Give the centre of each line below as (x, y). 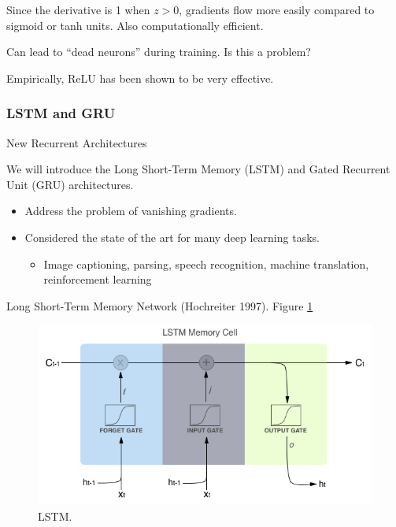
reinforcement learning (98, 279)
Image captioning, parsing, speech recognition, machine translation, (206, 263)
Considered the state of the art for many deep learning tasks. (172, 237)
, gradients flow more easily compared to (277, 9)
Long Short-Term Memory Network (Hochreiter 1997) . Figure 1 (160, 305)
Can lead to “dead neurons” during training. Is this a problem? (159, 52)
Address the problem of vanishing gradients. (131, 211)
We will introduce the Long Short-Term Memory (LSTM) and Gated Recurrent (198, 169)
